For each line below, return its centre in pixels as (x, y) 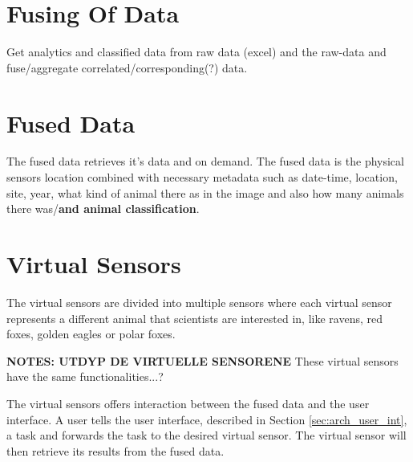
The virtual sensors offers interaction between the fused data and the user (188, 403)
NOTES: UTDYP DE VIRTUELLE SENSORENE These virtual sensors (202, 360)
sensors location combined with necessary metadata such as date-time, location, (202, 177)
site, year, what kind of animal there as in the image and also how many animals (205, 192)
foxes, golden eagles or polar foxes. (91, 334)
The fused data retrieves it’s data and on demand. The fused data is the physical (205, 161)
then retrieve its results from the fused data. (115, 450)
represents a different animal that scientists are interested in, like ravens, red (194, 318)
